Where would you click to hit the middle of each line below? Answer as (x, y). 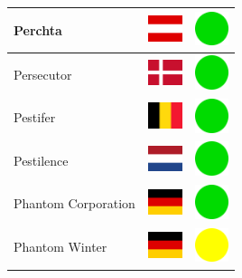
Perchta (38, 29)
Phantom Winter (60, 247)
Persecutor (43, 74)
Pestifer (35, 117)
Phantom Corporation (74, 203)
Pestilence (41, 160)
